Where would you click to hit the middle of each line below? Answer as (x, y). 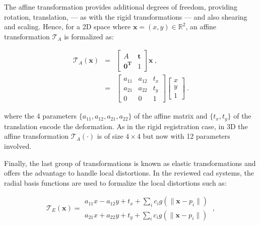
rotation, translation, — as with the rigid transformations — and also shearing (126, 16)
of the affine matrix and (171, 116)
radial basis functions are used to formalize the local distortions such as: (115, 182)
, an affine (201, 26)
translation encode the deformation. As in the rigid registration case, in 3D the (126, 126)
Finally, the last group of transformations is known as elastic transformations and (130, 163)
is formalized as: (89, 36)
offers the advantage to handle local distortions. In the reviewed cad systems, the (129, 173)
